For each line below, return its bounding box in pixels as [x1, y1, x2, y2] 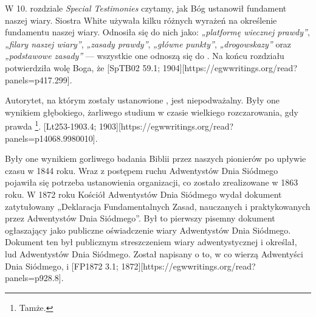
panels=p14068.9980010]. [5, 131, 98, 144]
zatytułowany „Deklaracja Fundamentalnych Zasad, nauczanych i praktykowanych [5, 200, 311, 212]
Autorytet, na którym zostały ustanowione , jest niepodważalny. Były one [5, 94, 280, 106]
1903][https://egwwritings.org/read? [99, 120, 234, 132]
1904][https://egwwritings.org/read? [162, 61, 298, 74]
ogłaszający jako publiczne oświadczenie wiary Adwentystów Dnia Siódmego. [5, 223, 291, 236]
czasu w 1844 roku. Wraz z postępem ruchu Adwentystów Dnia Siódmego [5, 164, 278, 176]
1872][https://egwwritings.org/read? [121, 259, 256, 272]
